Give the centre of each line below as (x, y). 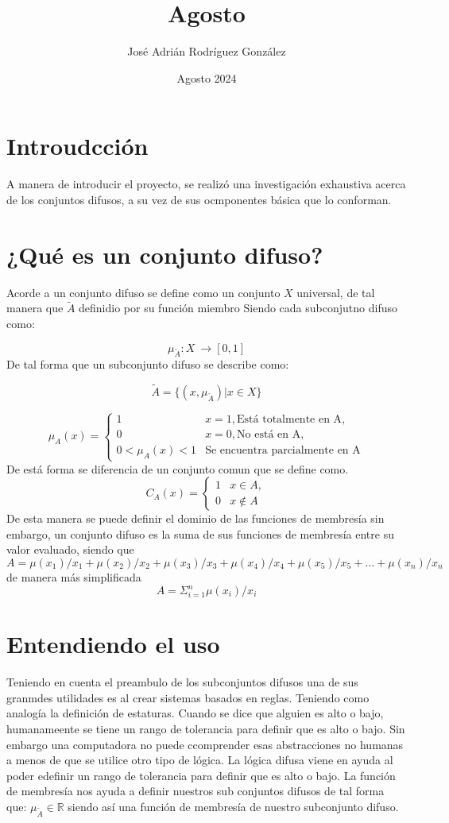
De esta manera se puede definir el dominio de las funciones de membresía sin (195, 518)
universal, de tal (336, 292)
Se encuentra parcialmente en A (283, 451)
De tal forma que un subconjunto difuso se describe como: (148, 364)
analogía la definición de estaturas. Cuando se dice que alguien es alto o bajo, (195, 713)
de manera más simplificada (74, 576)
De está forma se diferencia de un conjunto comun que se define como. (178, 468)
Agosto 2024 (207, 77)
